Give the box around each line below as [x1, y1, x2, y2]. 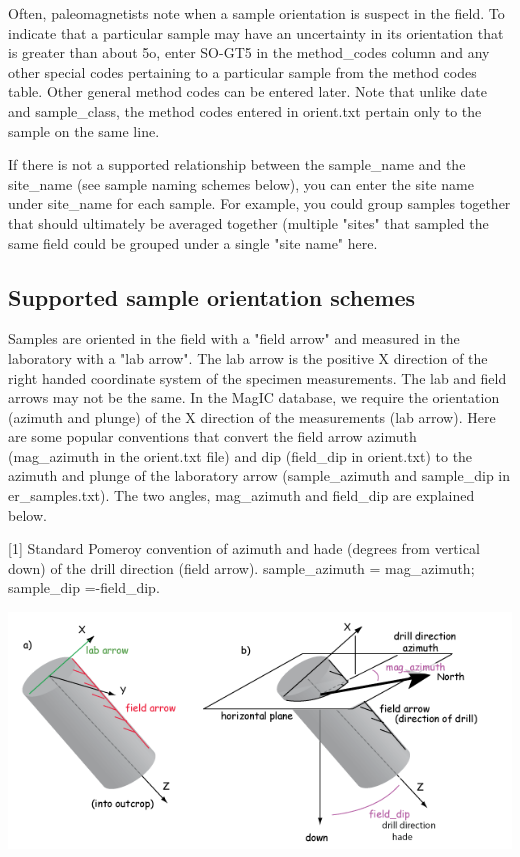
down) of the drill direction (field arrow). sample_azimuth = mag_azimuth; [8, 557, 475, 578]
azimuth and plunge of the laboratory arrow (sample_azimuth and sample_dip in [8, 465, 511, 486]
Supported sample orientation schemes [8, 281, 415, 312]
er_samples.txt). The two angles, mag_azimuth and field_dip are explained [8, 485, 475, 506]
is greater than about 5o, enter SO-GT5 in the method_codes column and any [8, 42, 490, 63]
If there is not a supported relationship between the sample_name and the [8, 154, 466, 175]
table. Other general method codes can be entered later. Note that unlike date [8, 81, 487, 102]
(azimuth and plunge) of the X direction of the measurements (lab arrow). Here [8, 406, 496, 427]
